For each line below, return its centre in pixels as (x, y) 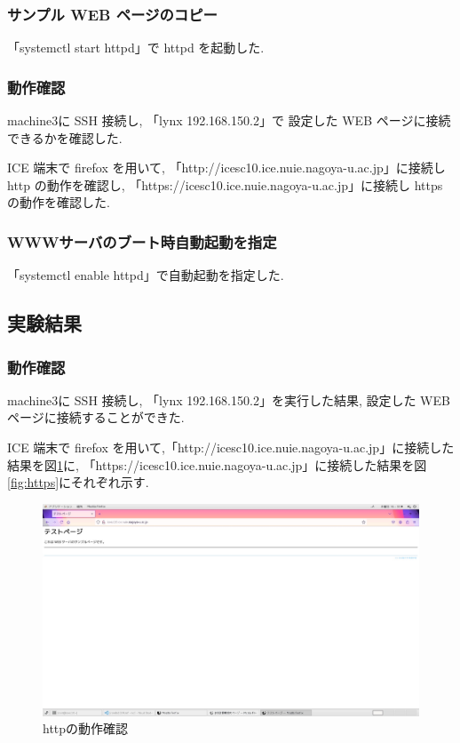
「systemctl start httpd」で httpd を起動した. (136, 48)
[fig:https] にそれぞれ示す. (78, 482)
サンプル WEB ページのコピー (112, 14)
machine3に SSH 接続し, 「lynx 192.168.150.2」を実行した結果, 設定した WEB (229, 399)
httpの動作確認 (86, 728)
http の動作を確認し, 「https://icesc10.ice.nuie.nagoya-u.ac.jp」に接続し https (225, 184)
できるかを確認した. (65, 137)
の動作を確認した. (59, 202)
